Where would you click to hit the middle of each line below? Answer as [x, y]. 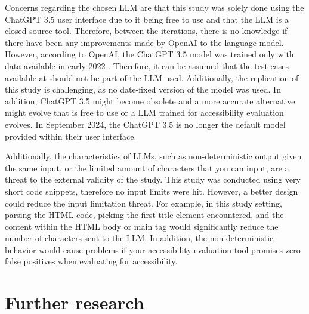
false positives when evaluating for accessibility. [91, 261]
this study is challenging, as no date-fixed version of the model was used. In [143, 89]
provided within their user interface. [71, 136]
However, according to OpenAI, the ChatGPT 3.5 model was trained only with [149, 54]
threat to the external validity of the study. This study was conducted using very [153, 179]
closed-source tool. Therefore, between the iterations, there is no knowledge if [146, 31]
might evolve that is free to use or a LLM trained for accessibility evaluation [144, 113]
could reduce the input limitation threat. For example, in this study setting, [143, 203]
